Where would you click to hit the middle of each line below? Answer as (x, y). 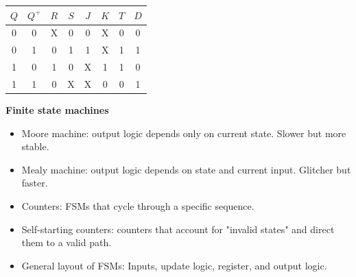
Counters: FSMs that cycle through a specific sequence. (138, 205)
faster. (35, 183)
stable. (35, 146)
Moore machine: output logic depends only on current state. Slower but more (184, 133)
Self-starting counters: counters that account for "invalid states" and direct (178, 229)
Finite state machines (57, 109)
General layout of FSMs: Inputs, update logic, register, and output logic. (174, 265)
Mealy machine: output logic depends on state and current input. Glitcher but (186, 169)
